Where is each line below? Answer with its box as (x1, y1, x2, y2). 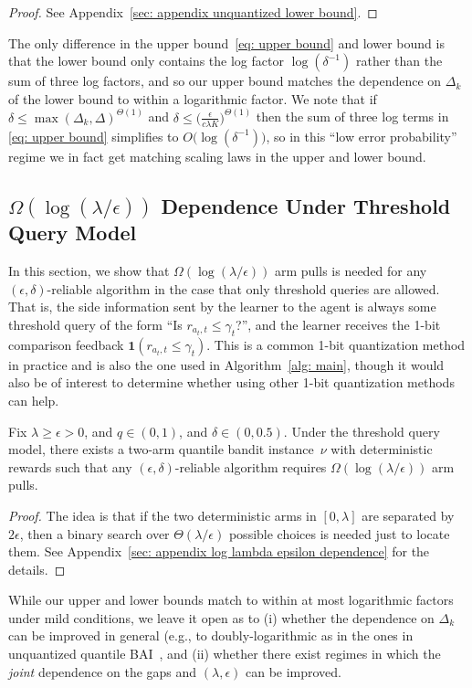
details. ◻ (8, 559, 66, 578)
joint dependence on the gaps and (8, 662, 197, 681)
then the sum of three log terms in (256, 107, 449, 126)
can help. (8, 390, 59, 409)
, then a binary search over (19, 524, 170, 543)
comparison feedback (8, 334, 124, 354)
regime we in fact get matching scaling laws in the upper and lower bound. (8, 146, 426, 165)
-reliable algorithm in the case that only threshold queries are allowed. (47, 279, 440, 298)
